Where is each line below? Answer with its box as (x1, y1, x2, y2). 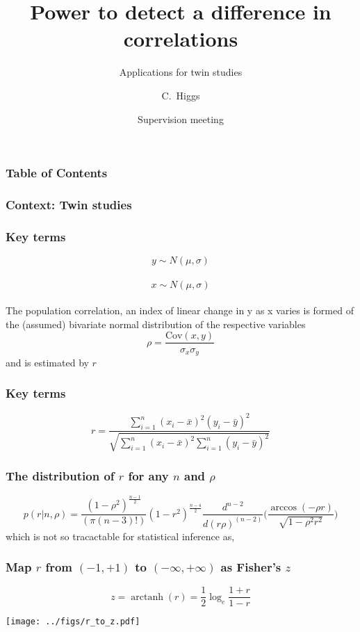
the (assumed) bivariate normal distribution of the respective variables (6, 316, 306, 331)
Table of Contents (6, 164, 108, 181)
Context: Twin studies (6, 195, 132, 213)
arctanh (131, 592, 163, 602)
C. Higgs (161, 88, 200, 102)
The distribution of (6, 467, 115, 484)
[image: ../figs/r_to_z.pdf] (6, 617, 140, 627)
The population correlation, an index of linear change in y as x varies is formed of (6, 303, 354, 318)
